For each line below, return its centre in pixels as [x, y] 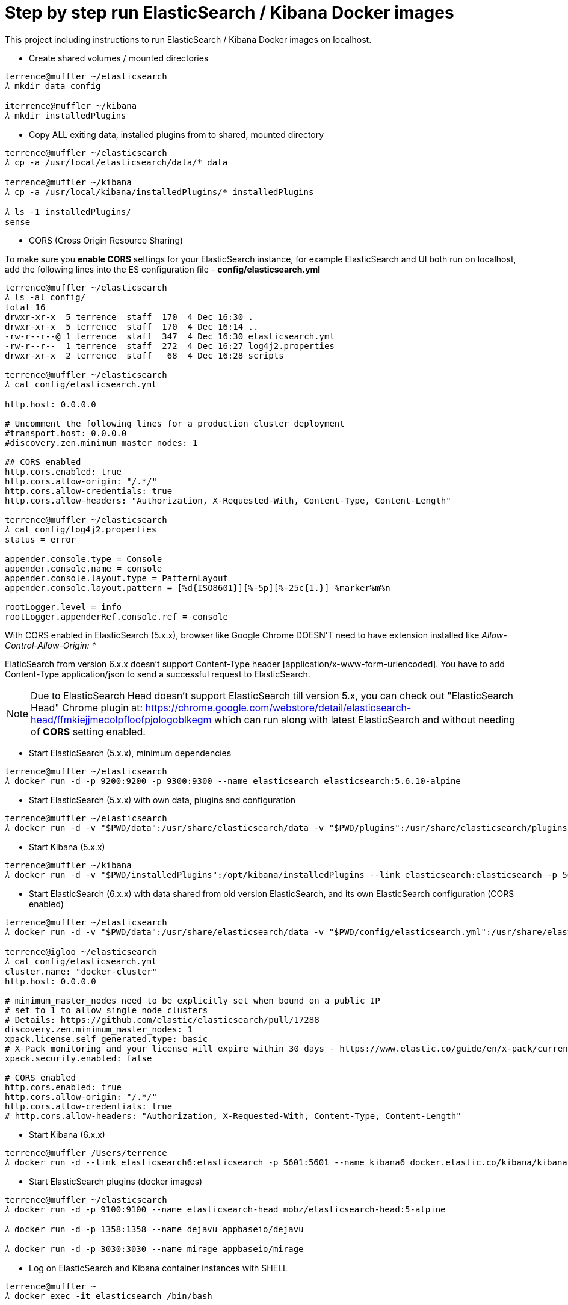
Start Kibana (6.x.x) [67, 1134]
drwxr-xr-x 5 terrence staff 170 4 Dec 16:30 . [129, 317]
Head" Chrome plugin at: [87, 707]
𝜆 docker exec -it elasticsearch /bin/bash [109, 1296]
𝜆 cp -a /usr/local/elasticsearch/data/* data [116, 162]
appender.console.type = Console [84, 559]
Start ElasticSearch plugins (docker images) [116, 1181]
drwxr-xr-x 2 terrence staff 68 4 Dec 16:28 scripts [144, 355]
